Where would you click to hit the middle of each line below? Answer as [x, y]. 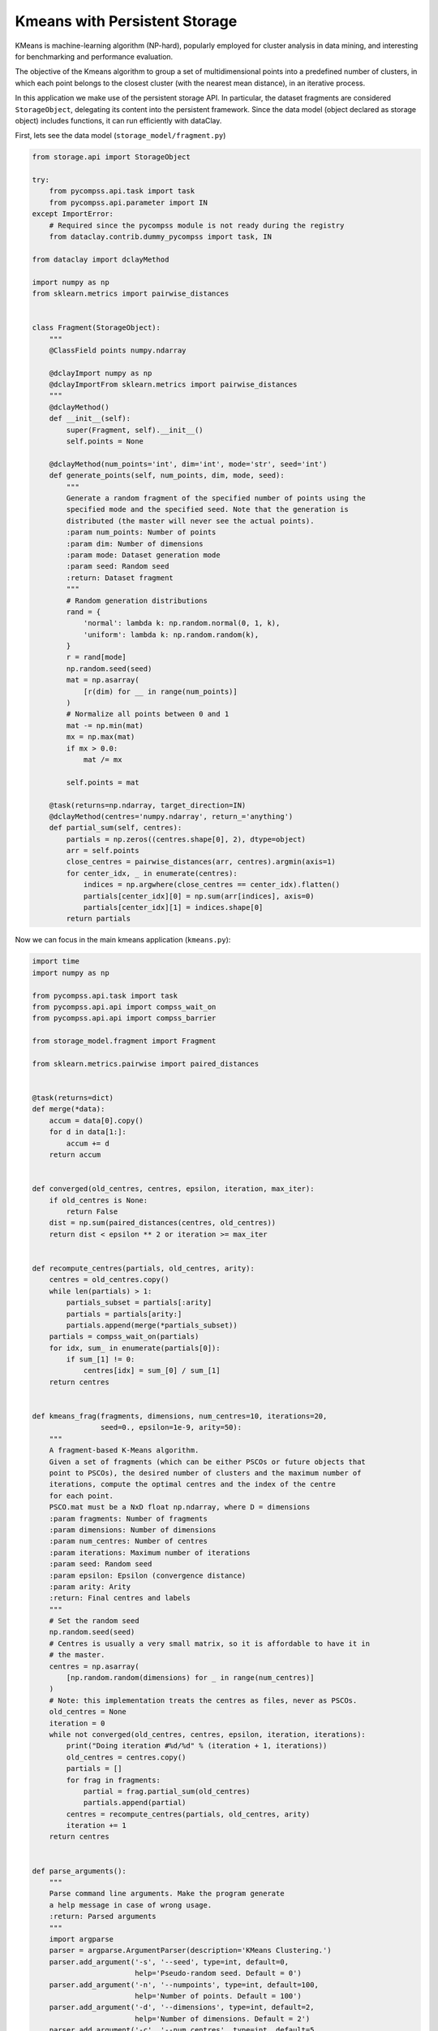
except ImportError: [73, 214]
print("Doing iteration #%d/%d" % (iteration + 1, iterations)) [197, 1746]
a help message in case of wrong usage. [131, 1905]
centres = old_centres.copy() [109, 1280]
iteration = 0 [77, 1723]
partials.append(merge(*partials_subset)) [152, 1325]
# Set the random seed [94, 1621]
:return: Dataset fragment [120, 578]
